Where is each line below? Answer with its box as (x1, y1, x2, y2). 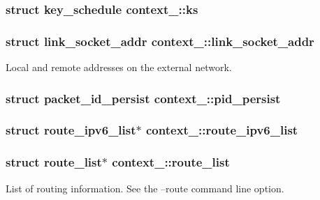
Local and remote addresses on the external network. (6, 60, 232, 75)
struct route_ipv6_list (6, 121, 136, 139)
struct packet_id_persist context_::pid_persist (6, 89, 281, 107)
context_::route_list (112, 153, 230, 171)
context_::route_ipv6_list (146, 121, 298, 139)
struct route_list (6, 153, 102, 171)
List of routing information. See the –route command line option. (6, 180, 284, 195)
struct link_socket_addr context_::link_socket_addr (6, 32, 314, 49)
